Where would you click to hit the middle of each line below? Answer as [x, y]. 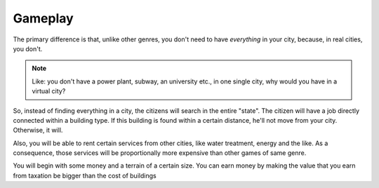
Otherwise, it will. [38, 130]
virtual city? [49, 91]
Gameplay [43, 18]
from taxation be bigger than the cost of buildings [85, 175]
